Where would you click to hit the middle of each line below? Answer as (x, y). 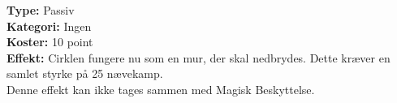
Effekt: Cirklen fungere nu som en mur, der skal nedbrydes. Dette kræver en (198, 57)
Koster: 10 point (50, 42)
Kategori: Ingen (49, 26)
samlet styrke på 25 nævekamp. (85, 73)
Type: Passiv (41, 10)
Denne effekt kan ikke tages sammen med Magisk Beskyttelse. (161, 89)
